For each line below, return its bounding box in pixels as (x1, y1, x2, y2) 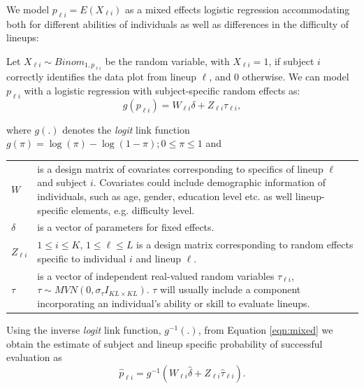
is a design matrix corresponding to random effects (136, 237, 354, 252)
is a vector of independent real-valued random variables (37, 268, 275, 283)
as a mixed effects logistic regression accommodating (125, 2, 350, 16)
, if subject (268, 53, 314, 68)
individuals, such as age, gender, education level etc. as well (37, 188, 293, 203)
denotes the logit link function (62, 122, 190, 136)
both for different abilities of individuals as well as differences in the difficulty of (6, 16, 349, 31)
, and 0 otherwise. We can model (209, 69, 349, 84)
